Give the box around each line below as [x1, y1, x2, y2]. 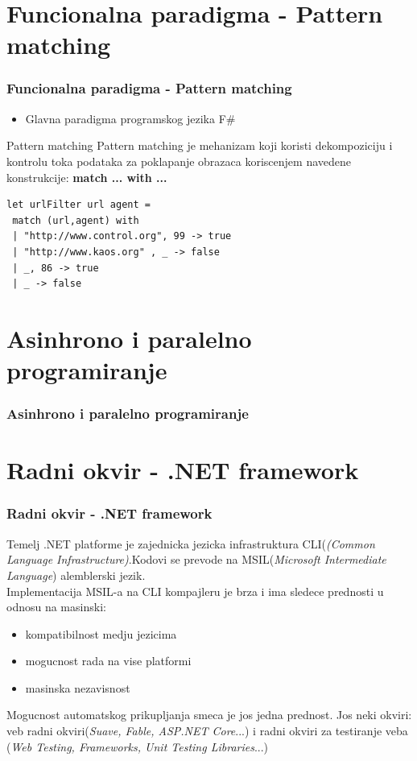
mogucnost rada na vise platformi [25, 652, 192, 669]
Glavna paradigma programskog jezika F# [25, 110, 236, 126]
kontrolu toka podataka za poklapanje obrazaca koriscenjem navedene [6, 152, 351, 169]
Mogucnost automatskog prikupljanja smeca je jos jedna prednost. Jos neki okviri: [6, 706, 412, 723]
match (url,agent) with [12, 214, 139, 226]
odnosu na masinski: [6, 598, 106, 615]
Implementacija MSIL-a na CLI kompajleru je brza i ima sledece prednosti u [6, 582, 384, 599]
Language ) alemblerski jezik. [6, 566, 146, 583]
